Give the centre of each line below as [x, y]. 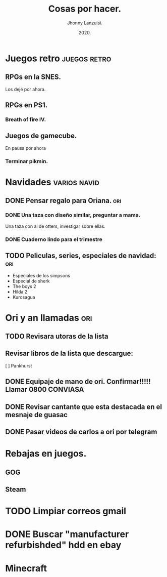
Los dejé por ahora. [25, 89]
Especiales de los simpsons [41, 276]
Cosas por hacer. [85, 9]
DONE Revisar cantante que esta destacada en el [84, 407]
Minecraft [26, 568]
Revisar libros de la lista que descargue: [69, 354]
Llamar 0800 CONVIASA [45, 389]
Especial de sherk [31, 281]
